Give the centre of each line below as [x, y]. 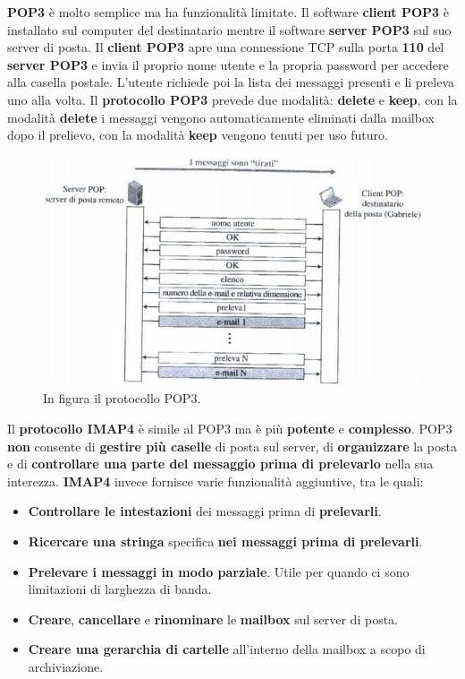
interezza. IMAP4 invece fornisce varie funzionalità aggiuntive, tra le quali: [216, 481]
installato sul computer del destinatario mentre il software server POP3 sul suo [229, 29]
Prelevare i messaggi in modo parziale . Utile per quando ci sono [219, 571]
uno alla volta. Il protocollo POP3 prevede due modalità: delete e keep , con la [232, 99]
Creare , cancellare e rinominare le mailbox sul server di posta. [213, 619]
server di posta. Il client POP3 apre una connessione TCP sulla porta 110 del [226, 47]
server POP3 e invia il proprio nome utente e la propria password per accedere [228, 64]
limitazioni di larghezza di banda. [120, 589]
